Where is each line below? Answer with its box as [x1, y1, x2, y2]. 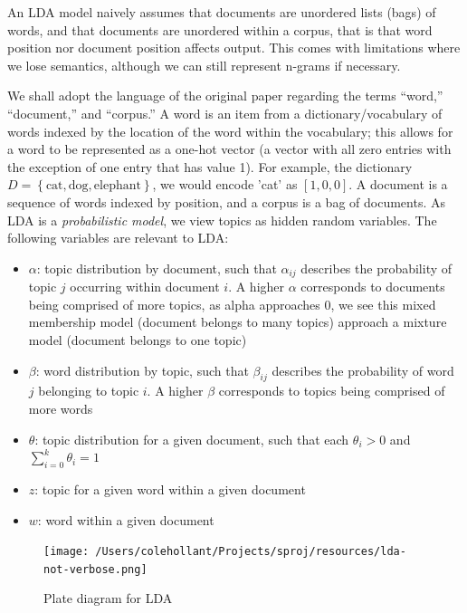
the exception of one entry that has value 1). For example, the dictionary [7, 157, 413, 176]
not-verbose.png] [43, 562, 148, 576]
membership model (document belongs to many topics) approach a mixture [28, 312, 447, 331]
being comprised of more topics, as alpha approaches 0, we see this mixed [28, 294, 436, 313]
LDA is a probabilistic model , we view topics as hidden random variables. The [7, 210, 437, 229]
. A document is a [348, 175, 448, 194]
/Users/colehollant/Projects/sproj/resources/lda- [95, 545, 406, 559]
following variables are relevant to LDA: [7, 228, 229, 247]
